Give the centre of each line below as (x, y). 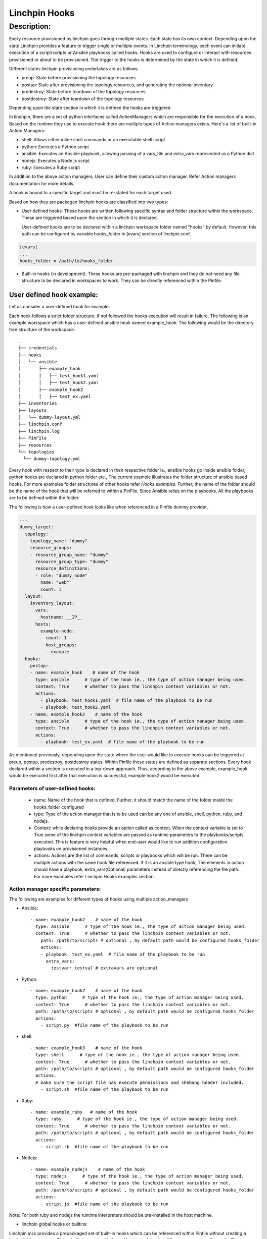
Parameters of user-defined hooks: (52, 788)
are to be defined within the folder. (44, 498)
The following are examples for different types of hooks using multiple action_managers (99, 899)
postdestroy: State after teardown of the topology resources (83, 99)
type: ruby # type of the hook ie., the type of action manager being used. (137, 1119)
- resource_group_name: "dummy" (69, 555)
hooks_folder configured (59, 807)
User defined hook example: (54, 295)
